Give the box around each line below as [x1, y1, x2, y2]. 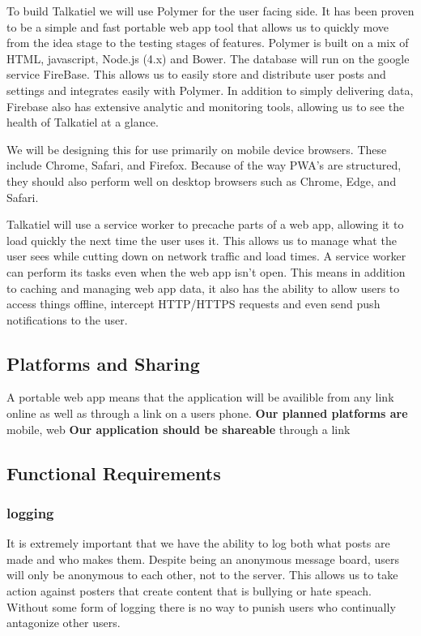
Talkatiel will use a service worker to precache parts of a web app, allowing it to [6, 216, 404, 233]
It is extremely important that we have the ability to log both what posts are [6, 535, 390, 552]
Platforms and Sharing [6, 350, 200, 376]
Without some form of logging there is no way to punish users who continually [6, 598, 396, 615]
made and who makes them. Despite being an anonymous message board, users [6, 550, 399, 567]
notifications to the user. [6, 311, 128, 328]
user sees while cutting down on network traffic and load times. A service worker [6, 247, 406, 264]
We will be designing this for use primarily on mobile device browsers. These [6, 140, 387, 157]
